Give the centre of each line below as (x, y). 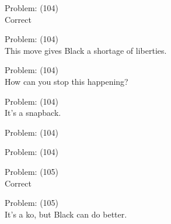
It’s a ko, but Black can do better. (66, 214)
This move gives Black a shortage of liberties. (86, 50)
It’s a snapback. (33, 113)
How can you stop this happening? (67, 81)
